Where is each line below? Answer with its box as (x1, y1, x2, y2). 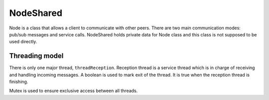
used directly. (9, 39, 37, 45)
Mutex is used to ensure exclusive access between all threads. (9, 88, 138, 94)
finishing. (9, 79, 28, 85)
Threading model (9, 52, 64, 60)
